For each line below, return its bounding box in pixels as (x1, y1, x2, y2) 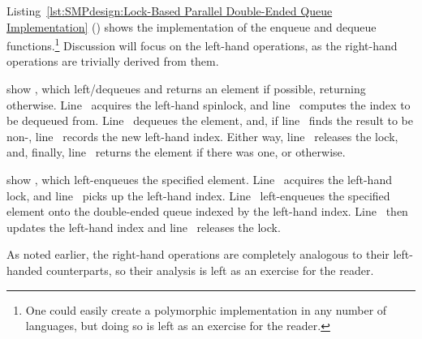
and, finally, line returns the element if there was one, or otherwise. (6, 144, 346, 161)
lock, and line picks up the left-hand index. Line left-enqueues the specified (6, 187, 390, 204)
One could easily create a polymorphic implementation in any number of (25, 301, 387, 318)
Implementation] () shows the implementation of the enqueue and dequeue (6, 18, 377, 35)
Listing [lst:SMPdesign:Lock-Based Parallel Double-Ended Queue (6, 2, 333, 19)
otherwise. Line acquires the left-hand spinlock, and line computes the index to (6, 96, 411, 113)
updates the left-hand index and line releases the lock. (6, 218, 281, 235)
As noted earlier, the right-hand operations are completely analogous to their (6, 246, 390, 263)
